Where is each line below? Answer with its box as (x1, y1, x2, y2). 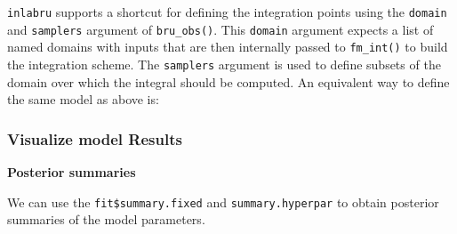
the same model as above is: (7, 90, 159, 109)
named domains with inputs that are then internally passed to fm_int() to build (7, 37, 448, 56)
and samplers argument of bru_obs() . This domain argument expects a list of (7, 20, 434, 38)
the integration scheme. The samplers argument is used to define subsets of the (7, 54, 441, 73)
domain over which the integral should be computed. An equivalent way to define (7, 72, 450, 91)
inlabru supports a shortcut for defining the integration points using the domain (7, 3, 447, 20)
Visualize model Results (7, 127, 182, 149)
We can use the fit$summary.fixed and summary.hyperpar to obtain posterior (7, 192, 439, 211)
